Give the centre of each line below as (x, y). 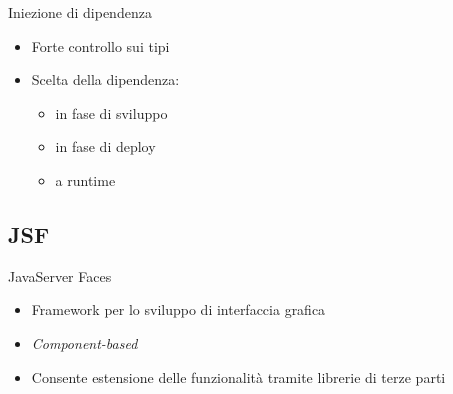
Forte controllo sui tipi (100, 45)
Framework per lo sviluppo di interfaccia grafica (178, 309)
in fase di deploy (105, 146)
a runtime (85, 179)
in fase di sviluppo (111, 112)
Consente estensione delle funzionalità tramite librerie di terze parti (238, 376)
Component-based (84, 342)
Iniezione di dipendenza (80, 12)
